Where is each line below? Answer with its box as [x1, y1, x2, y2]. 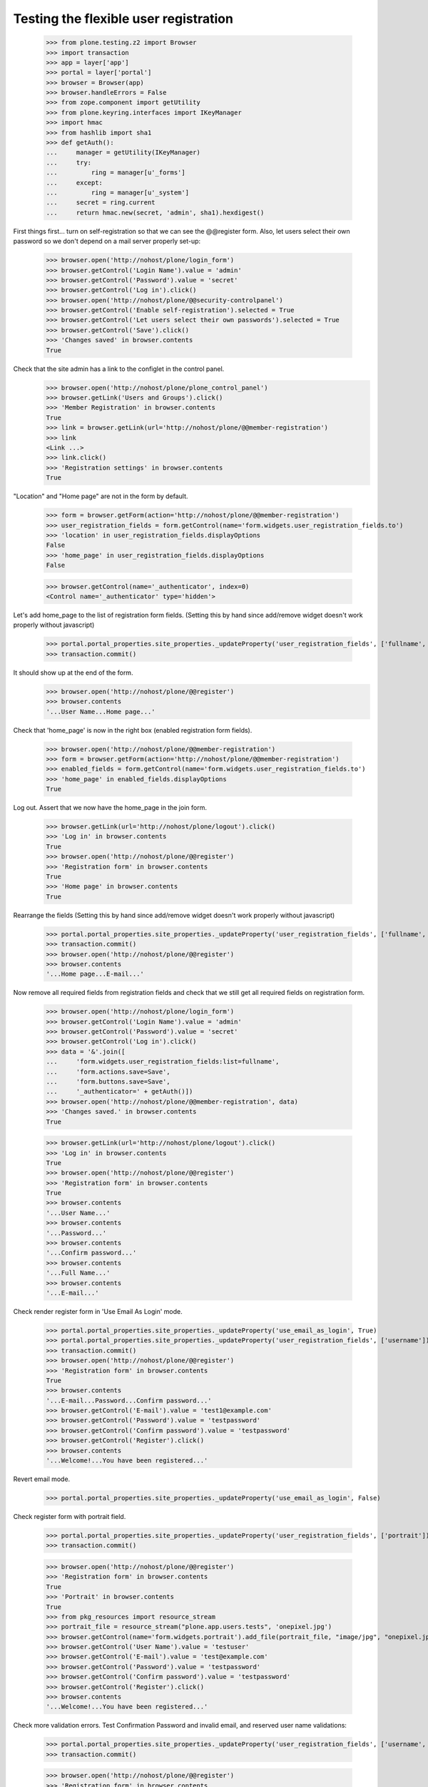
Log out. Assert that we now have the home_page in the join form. [13, 803, 207, 812]
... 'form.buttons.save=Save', [46, 1078, 170, 1086]
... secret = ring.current [46, 199, 156, 207]
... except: [46, 179, 103, 187]
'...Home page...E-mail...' [46, 970, 144, 979]
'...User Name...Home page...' [46, 708, 156, 716]
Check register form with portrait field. [13, 1513, 126, 1520]
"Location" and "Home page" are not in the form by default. [13, 492, 188, 500]
